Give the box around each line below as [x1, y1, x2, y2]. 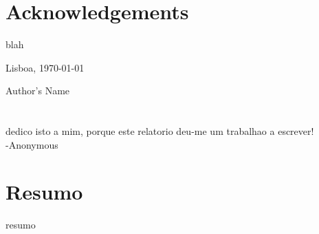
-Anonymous [5, 137, 58, 151]
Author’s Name [5, 83, 70, 98]
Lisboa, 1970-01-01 [5, 60, 85, 74]
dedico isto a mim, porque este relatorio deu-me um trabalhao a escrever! [5, 124, 314, 138]
